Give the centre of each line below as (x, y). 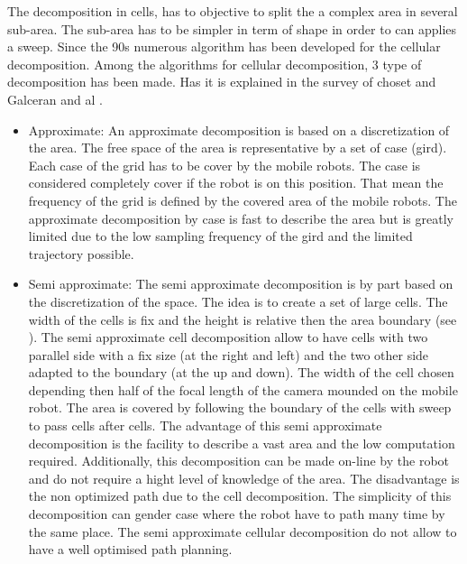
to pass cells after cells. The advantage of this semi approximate (205, 425)
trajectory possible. (81, 253)
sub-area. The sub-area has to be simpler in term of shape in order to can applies (232, 28)
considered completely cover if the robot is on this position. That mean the (236, 183)
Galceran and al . (55, 99)
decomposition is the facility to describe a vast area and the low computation (242, 443)
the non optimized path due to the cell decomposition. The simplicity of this (240, 496)
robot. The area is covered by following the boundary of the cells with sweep (240, 407)
